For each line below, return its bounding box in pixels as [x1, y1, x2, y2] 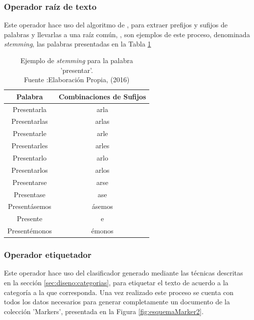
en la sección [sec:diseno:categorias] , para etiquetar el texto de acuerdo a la [4, 277, 229, 287]
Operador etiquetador [4, 249, 92, 261]
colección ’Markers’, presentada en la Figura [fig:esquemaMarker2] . [4, 306, 204, 316]
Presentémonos [7, 226, 52, 236]
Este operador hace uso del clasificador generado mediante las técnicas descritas [4, 268, 243, 278]
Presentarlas [11, 116, 48, 126]
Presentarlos [11, 164, 48, 175]
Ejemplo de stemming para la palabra [20, 55, 133, 65]
